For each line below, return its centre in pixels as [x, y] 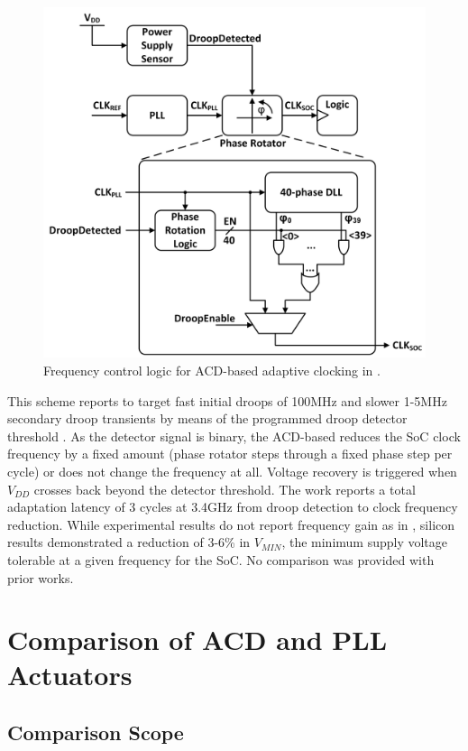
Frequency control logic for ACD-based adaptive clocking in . [212, 370]
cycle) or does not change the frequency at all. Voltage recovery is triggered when [232, 471]
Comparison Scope [96, 732]
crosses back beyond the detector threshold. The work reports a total [225, 489]
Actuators [70, 675]
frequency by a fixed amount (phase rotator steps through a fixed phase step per [230, 454]
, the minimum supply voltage [365, 542]
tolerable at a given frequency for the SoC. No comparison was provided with [221, 559]
